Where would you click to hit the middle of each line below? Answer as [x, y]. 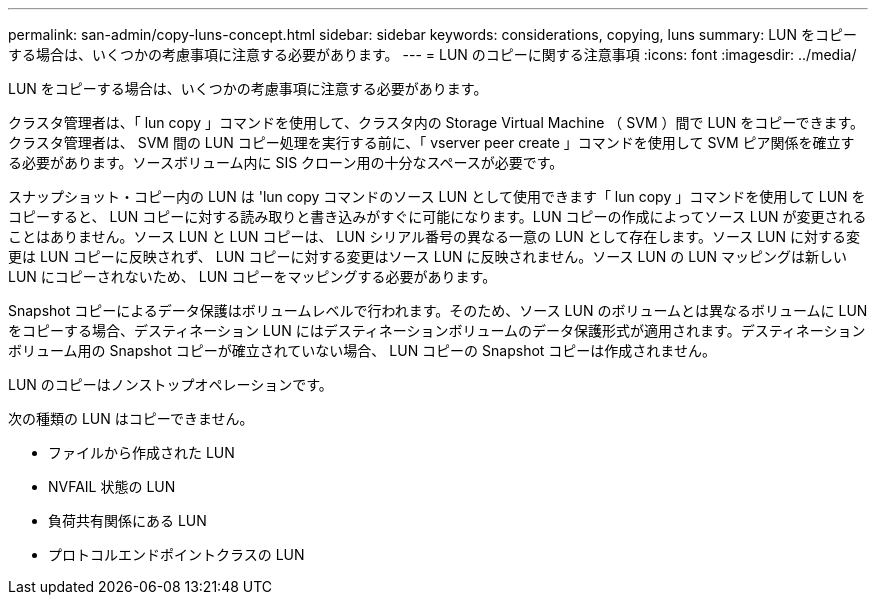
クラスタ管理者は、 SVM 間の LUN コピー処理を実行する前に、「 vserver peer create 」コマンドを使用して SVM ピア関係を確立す [431, 142]
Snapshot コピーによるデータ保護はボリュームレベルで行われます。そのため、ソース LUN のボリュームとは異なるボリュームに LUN [438, 310]
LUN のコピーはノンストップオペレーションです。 [170, 384]
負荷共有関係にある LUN [127, 520]
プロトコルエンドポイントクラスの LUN [176, 554]
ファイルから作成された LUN [141, 452]
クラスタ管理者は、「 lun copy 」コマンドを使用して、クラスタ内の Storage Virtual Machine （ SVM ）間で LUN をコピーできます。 [436, 122]
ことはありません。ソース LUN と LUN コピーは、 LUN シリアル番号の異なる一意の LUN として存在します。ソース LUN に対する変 [434, 236]
